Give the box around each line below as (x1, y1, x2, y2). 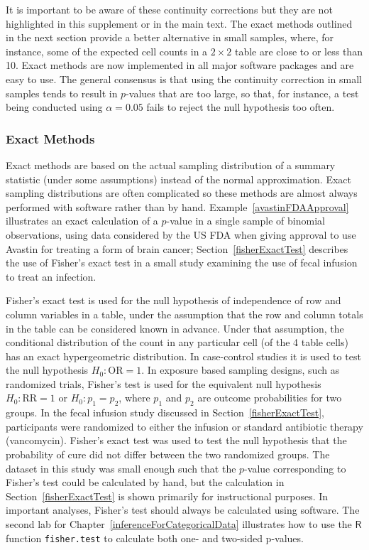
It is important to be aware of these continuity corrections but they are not (6, 2, 333, 16)
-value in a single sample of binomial (166, 213, 325, 228)
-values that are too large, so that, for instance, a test (126, 85, 359, 100)
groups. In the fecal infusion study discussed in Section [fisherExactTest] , (6, 405, 324, 420)
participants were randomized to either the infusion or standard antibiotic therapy (6, 419, 363, 433)
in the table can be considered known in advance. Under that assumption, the (6, 320, 344, 335)
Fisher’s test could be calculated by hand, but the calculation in (6, 475, 285, 490)
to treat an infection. (6, 269, 97, 284)
